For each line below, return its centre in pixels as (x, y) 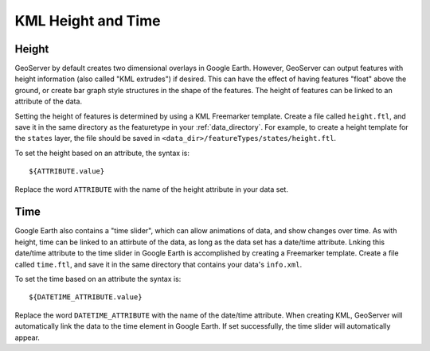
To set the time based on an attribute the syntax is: (98, 279)
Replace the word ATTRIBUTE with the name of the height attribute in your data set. (151, 189)
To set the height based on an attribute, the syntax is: (102, 153)
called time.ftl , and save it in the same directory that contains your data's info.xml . (158, 264)
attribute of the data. (49, 101)
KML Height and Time (88, 21)
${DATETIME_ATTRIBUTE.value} (86, 297)
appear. (27, 337)
